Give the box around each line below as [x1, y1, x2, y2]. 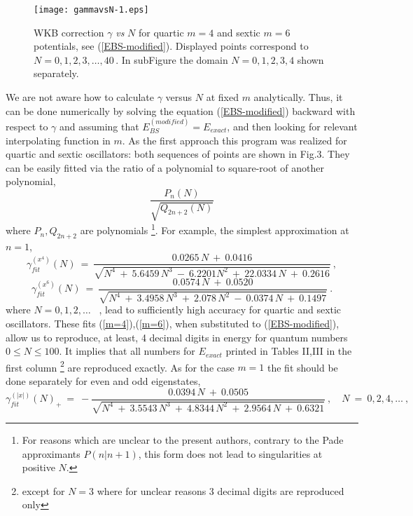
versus [165, 90, 192, 104]
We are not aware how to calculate [6, 90, 154, 104]
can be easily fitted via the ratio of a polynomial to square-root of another [6, 160, 324, 175]
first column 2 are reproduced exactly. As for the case [6, 358, 234, 374]
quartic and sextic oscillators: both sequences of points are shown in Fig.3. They [6, 147, 350, 161]
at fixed [206, 90, 239, 104]
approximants [22, 446, 80, 461]
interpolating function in [6, 133, 111, 147]
